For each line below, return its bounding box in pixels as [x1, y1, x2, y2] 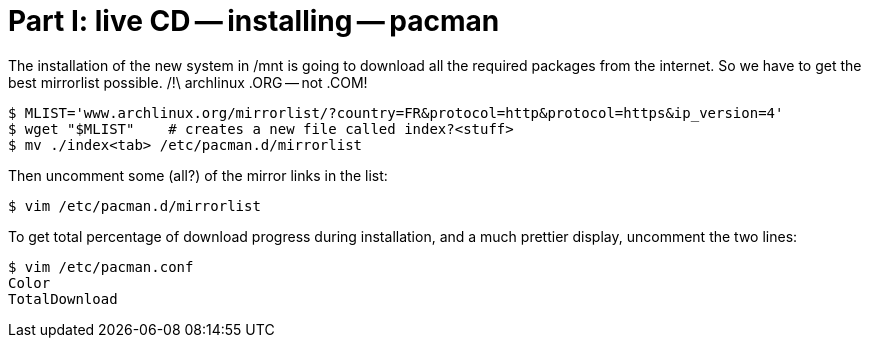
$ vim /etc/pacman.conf [8, 258, 194, 275]
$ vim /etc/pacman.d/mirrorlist [8, 197, 261, 214]
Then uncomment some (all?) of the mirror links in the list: [8, 166, 388, 184]
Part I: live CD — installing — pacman [8, 4, 500, 38]
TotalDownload [8, 290, 118, 307]
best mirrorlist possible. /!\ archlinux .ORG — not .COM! [8, 73, 368, 91]
